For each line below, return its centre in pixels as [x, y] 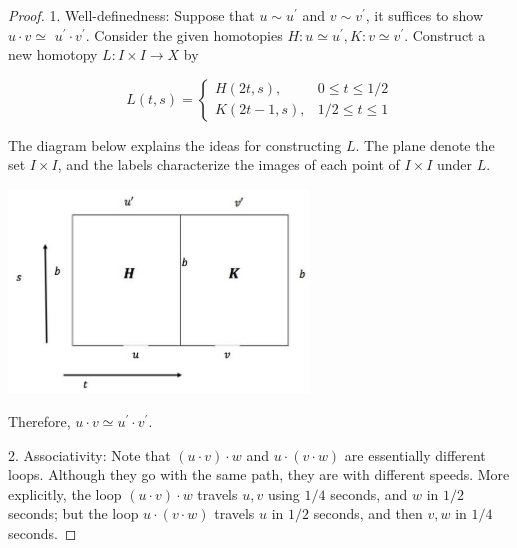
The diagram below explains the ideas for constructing [175, 144]
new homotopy [53, 54]
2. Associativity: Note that [89, 454]
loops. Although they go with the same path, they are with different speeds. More [259, 474]
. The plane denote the [425, 144]
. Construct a [445, 34]
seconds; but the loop [73, 513]
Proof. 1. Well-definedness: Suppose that [131, 15]
